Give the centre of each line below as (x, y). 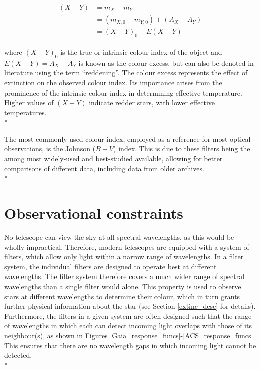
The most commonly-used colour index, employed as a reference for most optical (127, 138)
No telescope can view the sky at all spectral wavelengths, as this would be (119, 237)
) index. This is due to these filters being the (182, 149)
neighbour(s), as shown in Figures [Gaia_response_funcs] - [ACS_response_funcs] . (130, 335)
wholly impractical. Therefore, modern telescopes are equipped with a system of (127, 247)
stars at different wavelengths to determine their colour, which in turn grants (122, 296)
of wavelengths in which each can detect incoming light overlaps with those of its (128, 326)
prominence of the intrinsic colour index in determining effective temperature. (123, 92)
